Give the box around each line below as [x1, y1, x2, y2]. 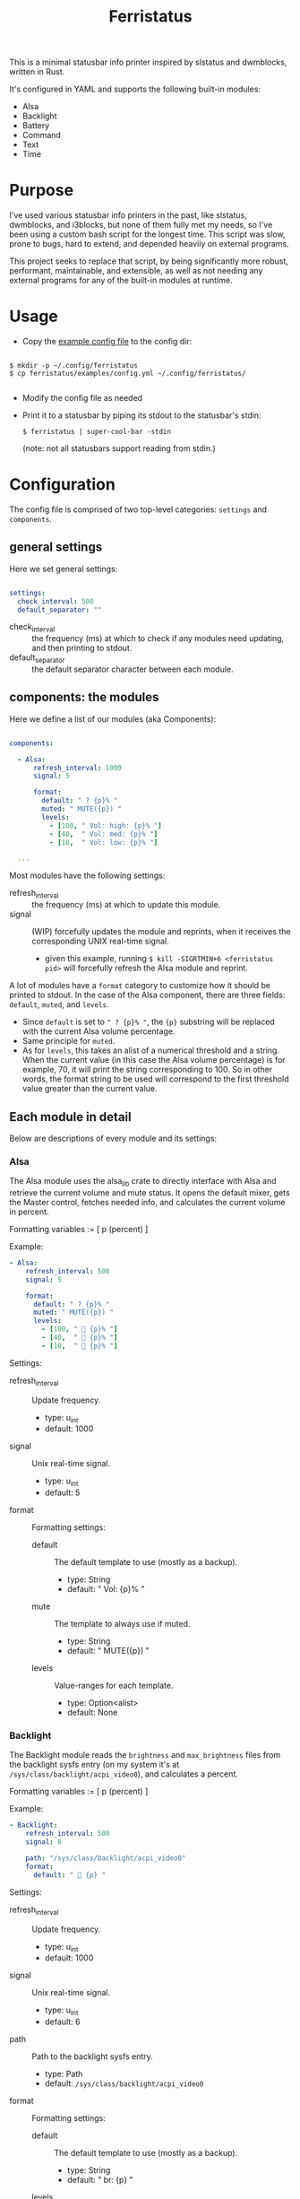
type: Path [44, 2069, 83, 2080]
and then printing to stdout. [31, 643, 133, 654]
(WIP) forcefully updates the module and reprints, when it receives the [31, 926, 291, 937]
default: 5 [44, 1487, 81, 1499]
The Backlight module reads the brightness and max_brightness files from [9, 1750, 281, 1760]
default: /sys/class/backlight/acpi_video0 [44, 2078, 204, 2089]
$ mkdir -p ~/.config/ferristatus [9, 361, 139, 370]
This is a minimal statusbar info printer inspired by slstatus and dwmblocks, [9, 56, 287, 68]
